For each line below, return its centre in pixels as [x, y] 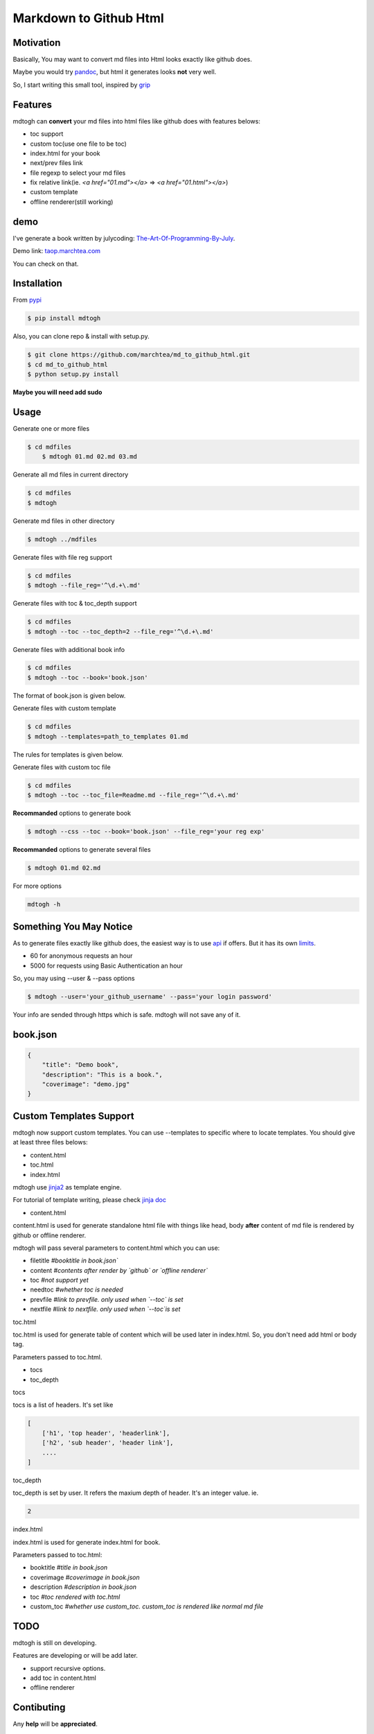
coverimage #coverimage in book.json [85, 1577]
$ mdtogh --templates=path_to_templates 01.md [108, 736]
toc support [47, 134]
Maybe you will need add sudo [57, 393]
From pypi [27, 300]
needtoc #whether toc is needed [77, 1289]
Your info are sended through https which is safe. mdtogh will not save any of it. [127, 1014]
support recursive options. [68, 1668]
